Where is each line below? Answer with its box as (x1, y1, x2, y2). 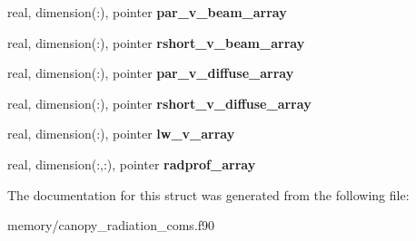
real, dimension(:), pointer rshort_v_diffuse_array (7, 93, 312, 112)
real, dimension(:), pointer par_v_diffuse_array (7, 63, 294, 82)
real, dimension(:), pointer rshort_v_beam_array (7, 33, 305, 52)
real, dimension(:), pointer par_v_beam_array (7, 3, 287, 21)
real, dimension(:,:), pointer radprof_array (7, 154, 256, 173)
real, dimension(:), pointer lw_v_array (7, 124, 235, 143)
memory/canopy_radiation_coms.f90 (7, 216, 215, 235)
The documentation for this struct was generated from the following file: (7, 185, 410, 204)
